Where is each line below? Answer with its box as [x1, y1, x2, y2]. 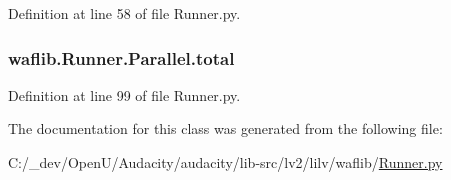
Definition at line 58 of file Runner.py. [8, 3, 241, 23]
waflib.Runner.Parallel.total [8, 45, 235, 70]
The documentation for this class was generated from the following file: [8, 118, 443, 139]
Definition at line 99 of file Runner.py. [8, 84, 241, 105]
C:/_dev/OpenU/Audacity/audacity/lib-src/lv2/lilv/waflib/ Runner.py [8, 152, 443, 172]
